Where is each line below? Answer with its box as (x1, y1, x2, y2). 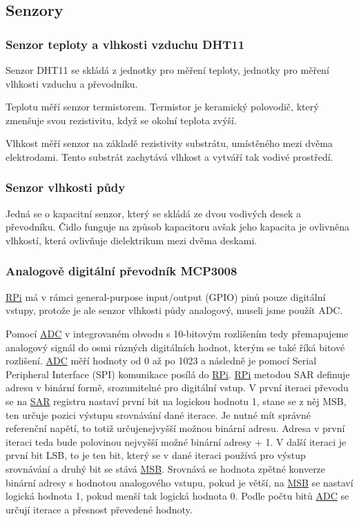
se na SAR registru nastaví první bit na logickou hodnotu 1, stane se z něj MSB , (6, 393, 347, 408)
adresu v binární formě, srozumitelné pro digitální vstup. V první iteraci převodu (6, 380, 349, 395)
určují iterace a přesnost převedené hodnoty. (6, 502, 193, 516)
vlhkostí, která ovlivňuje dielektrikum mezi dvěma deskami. (6, 233, 258, 247)
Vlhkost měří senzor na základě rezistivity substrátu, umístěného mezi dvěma (6, 136, 333, 150)
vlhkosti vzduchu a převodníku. (6, 76, 138, 90)
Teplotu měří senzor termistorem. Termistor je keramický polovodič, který (6, 99, 319, 114)
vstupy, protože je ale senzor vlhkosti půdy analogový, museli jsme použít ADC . (6, 303, 343, 317)
